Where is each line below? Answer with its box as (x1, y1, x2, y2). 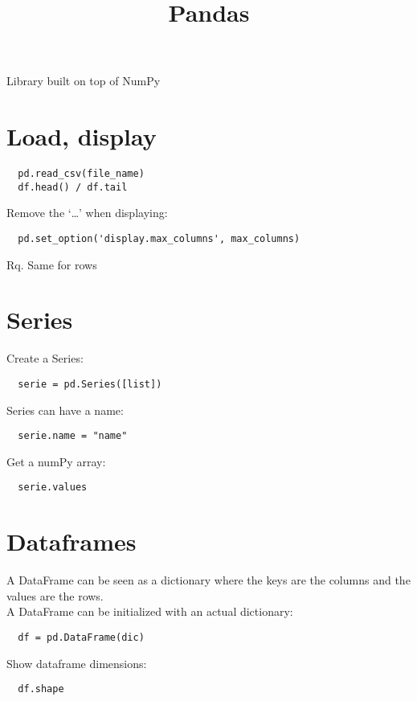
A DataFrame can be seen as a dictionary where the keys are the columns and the (6, 572, 411, 588)
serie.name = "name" (18, 430, 128, 442)
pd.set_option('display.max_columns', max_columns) (18, 233, 300, 244)
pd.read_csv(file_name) (18, 168, 145, 180)
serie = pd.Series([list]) (18, 378, 162, 390)
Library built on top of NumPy (6, 72, 161, 89)
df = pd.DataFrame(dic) (18, 632, 145, 644)
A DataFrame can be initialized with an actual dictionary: (6, 603, 293, 620)
